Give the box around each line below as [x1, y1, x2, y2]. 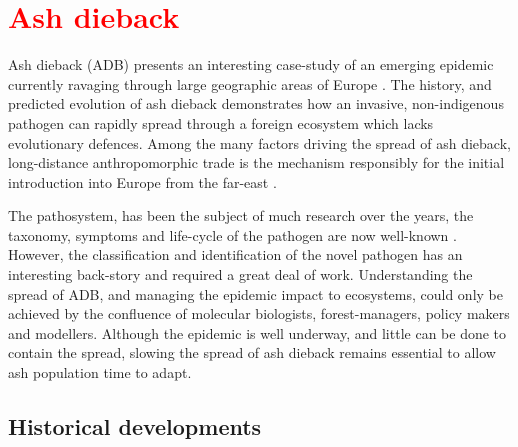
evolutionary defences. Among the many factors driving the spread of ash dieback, [8, 132, 511, 153]
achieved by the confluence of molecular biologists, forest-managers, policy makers [8, 303, 510, 324]
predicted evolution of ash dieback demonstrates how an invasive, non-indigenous [8, 93, 504, 114]
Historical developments [8, 411, 262, 442]
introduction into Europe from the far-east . [8, 171, 277, 192]
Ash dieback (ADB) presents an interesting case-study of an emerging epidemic [8, 54, 494, 75]
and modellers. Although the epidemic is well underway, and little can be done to [8, 322, 507, 343]
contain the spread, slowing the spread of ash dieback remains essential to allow [8, 342, 496, 363]
